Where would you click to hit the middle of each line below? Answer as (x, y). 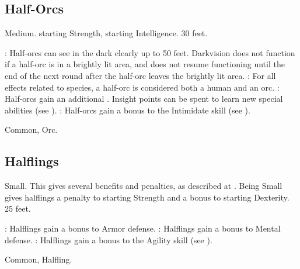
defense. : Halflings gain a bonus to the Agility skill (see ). (109, 239)
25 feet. (18, 208)
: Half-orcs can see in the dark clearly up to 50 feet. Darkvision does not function (150, 52)
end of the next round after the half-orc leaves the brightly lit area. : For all (140, 75)
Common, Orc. (31, 130)
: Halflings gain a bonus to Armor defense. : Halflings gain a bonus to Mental (143, 228)
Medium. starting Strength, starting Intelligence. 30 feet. (106, 33)
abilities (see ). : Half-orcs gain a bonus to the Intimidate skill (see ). (128, 110)
